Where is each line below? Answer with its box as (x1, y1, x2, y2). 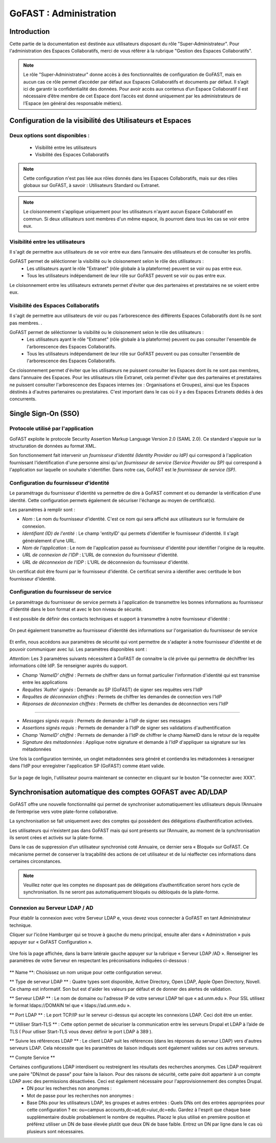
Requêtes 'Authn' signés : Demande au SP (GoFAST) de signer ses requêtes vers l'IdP (22, 687, 203, 693)
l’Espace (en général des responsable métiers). (23, 100, 123, 106)
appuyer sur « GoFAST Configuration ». (9, 939, 93, 945)
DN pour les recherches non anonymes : (27, 1085, 112, 1091)
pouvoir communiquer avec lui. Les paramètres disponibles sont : (9, 646, 147, 652)
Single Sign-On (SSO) (9, 409, 80, 418)
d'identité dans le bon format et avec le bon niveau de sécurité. (9, 606, 143, 612)
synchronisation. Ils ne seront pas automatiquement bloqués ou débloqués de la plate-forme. (23, 889, 220, 895)
